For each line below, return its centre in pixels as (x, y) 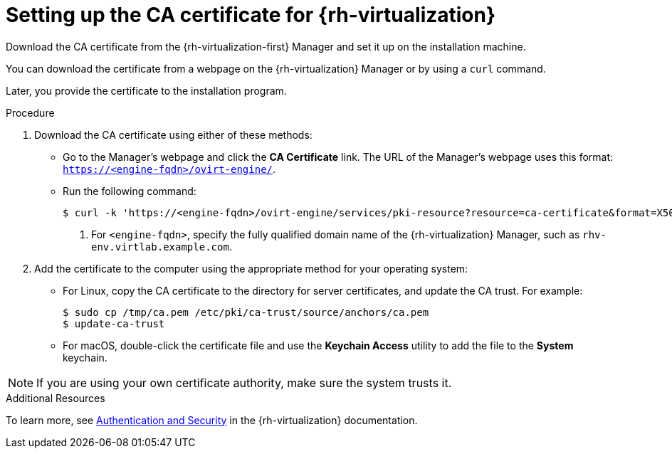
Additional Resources (56, 398)
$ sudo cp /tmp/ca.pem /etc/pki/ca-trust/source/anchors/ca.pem (246, 312)
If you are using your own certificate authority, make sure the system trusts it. (244, 382)
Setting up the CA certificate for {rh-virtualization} (251, 15)
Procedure (30, 112)
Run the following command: (130, 191)
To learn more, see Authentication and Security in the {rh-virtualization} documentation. (212, 420)
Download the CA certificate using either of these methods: (173, 134)
